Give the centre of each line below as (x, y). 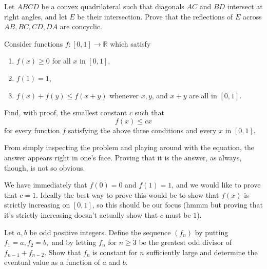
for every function (32, 130)
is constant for (115, 252)
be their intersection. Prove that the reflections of (155, 16)
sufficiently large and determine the (202, 252)
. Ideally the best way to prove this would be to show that (128, 194)
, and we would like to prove (216, 185)
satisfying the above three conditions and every (142, 130)
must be (178, 214)
